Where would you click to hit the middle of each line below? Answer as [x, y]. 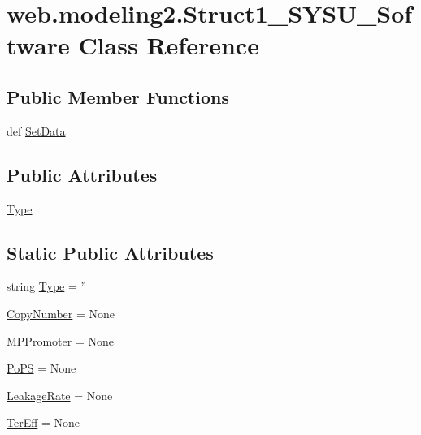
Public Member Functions [118, 96]
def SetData [36, 130]
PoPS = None [41, 368]
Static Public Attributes [110, 252]
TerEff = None [43, 422]
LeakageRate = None [60, 395]
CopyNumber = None [61, 313]
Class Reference [169, 45]
